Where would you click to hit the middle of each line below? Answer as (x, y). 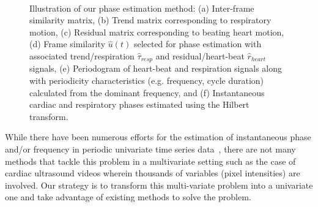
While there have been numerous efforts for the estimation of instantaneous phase (158, 137)
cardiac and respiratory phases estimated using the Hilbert (139, 104)
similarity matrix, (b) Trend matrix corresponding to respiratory (150, 20)
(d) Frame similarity (68, 44)
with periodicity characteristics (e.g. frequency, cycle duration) (147, 81)
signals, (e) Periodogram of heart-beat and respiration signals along (156, 68)
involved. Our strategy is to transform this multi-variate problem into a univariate (159, 185)
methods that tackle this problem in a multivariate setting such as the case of (150, 161)
